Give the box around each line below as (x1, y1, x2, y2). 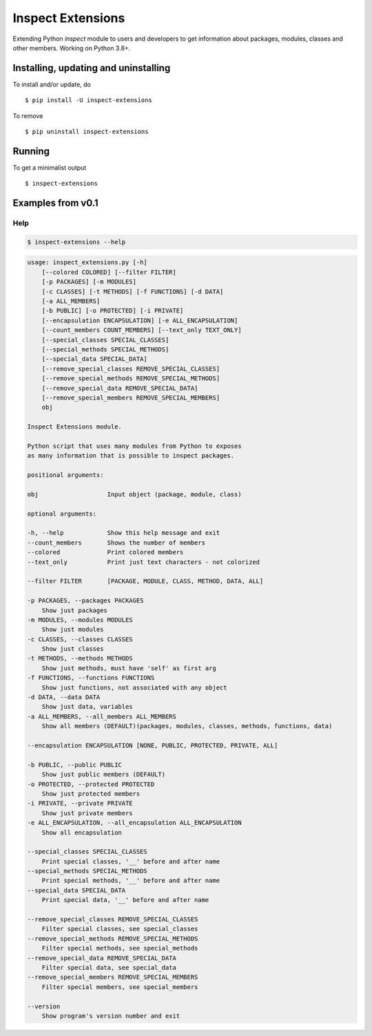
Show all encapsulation (41, 828, 122, 837)
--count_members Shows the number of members (27, 538, 206, 547)
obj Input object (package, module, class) (27, 490, 242, 498)
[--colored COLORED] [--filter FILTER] (41, 268, 177, 276)
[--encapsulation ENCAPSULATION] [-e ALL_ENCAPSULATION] (41, 316, 238, 324)
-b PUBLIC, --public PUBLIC (27, 761, 122, 769)
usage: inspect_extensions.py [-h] (27, 259, 147, 266)
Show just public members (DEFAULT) (41, 770, 165, 779)
